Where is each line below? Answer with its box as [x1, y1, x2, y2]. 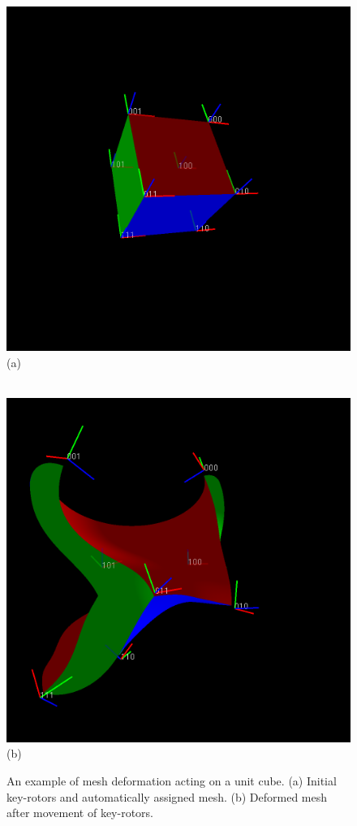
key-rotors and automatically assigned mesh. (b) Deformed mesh [6, 788, 328, 805]
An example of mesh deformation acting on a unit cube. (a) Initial [6, 772, 337, 789]
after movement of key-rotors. [6, 804, 154, 821]
